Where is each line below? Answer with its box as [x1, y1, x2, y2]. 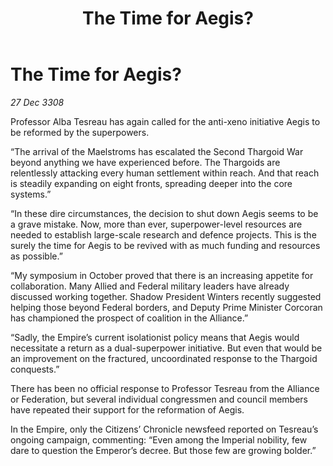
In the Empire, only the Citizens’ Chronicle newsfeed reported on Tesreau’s [10, 423, 319, 435]
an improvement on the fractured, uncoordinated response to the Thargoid [10, 352, 318, 364]
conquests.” [10, 363, 60, 375]
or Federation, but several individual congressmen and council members [10, 393, 308, 405]
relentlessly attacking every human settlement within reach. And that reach [10, 167, 320, 179]
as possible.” [10, 250, 63, 262]
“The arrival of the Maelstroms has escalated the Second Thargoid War [10, 145, 304, 157]
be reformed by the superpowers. [10, 126, 150, 138]
